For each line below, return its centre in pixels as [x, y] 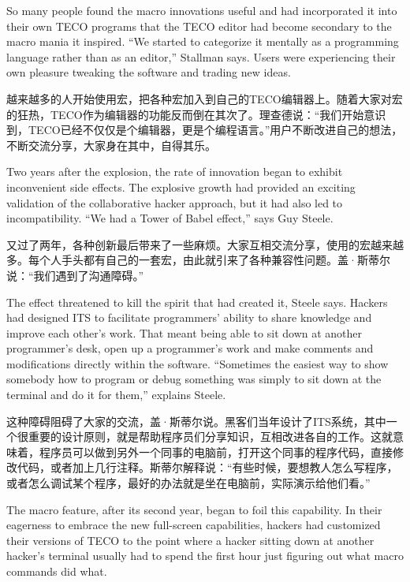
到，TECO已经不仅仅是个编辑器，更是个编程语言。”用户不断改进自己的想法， [205, 130]
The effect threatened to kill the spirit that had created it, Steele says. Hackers [197, 302]
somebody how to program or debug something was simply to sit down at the [194, 379]
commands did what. [57, 571]
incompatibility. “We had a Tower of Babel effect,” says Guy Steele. [170, 218]
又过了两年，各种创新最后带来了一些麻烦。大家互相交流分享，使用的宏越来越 [205, 244]
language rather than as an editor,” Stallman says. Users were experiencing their [201, 56]
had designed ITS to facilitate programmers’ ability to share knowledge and [189, 317]
